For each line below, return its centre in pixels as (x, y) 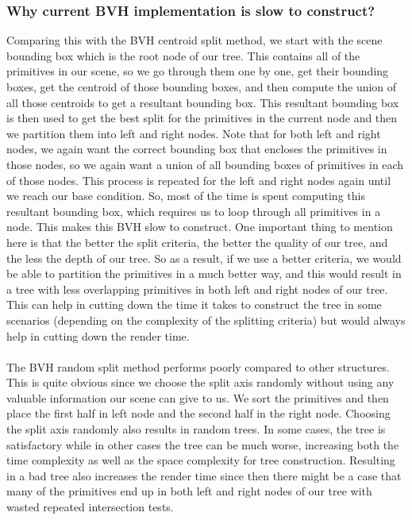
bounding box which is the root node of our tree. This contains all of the (183, 55)
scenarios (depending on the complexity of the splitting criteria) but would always (206, 320)
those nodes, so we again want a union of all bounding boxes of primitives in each (205, 164)
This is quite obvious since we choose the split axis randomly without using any (200, 382)
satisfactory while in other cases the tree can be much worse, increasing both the (203, 444)
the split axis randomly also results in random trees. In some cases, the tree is (196, 429)
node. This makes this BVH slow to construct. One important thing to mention (200, 227)
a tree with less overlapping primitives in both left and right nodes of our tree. (197, 289)
